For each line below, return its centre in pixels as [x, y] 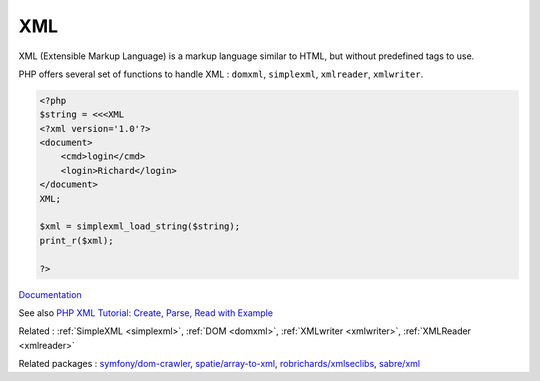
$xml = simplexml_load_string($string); [139, 226]
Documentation [50, 294]
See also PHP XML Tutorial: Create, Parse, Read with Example [146, 312]
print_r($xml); [76, 240]
